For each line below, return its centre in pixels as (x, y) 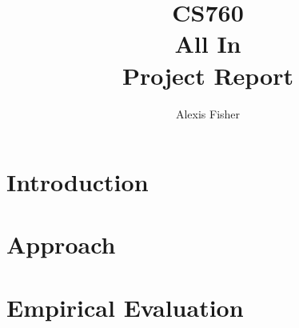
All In (208, 44)
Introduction (78, 182)
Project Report (207, 75)
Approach (61, 244)
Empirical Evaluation (125, 307)
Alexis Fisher (208, 113)
